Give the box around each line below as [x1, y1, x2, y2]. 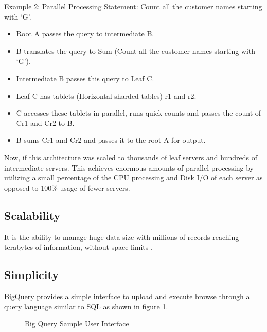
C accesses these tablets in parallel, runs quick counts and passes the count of [16, 107, 261, 118]
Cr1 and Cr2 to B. [16, 117, 75, 128]
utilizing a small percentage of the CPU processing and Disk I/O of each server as [4, 172, 263, 183]
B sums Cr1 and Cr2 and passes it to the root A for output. [16, 135, 206, 145]
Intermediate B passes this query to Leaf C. [16, 72, 154, 83]
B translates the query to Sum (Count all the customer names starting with [16, 45, 256, 56]
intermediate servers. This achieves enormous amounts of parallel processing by [4, 162, 254, 173]
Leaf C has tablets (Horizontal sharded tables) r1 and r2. [16, 90, 197, 101]
